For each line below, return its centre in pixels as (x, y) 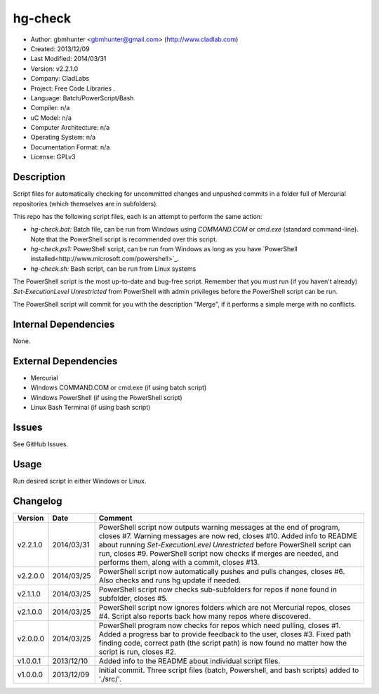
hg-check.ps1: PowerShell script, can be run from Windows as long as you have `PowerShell (164, 249)
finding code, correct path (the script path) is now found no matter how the (223, 643)
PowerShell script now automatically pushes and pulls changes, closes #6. (222, 571)
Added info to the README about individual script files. (189, 661)
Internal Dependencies (64, 324)
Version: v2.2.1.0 (54, 68)
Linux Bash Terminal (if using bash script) (91, 408)
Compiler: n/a (50, 108)
